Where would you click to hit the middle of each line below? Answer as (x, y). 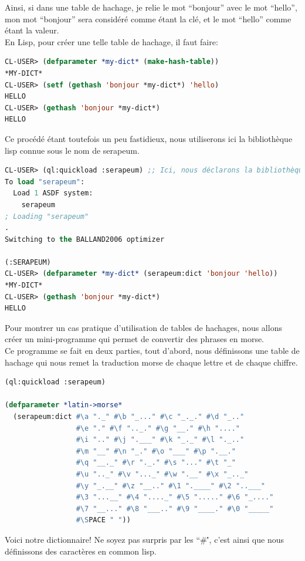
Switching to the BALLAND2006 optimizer (85, 239)
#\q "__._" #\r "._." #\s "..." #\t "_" (156, 463)
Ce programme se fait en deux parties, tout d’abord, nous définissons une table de (152, 351)
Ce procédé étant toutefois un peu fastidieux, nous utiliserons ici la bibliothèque (149, 138)
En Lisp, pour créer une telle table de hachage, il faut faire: (111, 41)
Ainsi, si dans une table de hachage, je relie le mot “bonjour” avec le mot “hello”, (151, 7)
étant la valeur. (32, 30)
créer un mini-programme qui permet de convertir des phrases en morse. (135, 339)
